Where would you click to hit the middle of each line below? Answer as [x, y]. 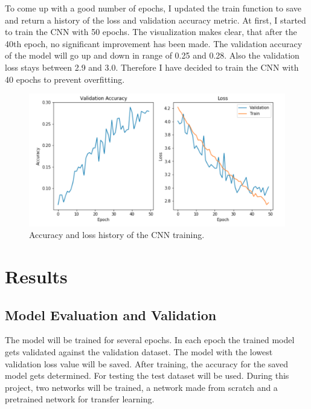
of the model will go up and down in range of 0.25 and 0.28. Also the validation [152, 55]
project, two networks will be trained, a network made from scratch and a [141, 387]
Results [36, 276]
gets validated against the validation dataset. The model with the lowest [139, 351]
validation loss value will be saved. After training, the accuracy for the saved [147, 363]
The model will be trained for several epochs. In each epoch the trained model [150, 340]
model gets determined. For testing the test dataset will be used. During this [147, 375]
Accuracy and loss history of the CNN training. [117, 235]
